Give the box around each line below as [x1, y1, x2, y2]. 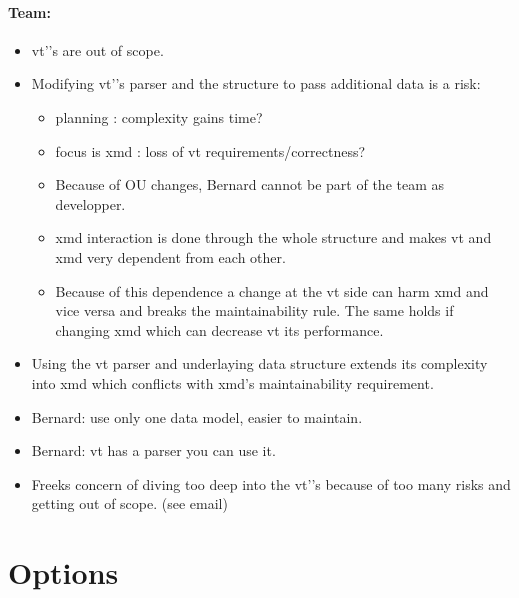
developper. [55, 193, 126, 214]
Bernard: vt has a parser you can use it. [31, 440, 276, 461]
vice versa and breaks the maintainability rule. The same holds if [55, 300, 454, 321]
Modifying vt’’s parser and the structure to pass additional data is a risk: [31, 73, 481, 94]
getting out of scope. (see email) [31, 493, 228, 514]
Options [8, 552, 119, 593]
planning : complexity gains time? [55, 106, 263, 127]
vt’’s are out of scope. [31, 39, 164, 60]
